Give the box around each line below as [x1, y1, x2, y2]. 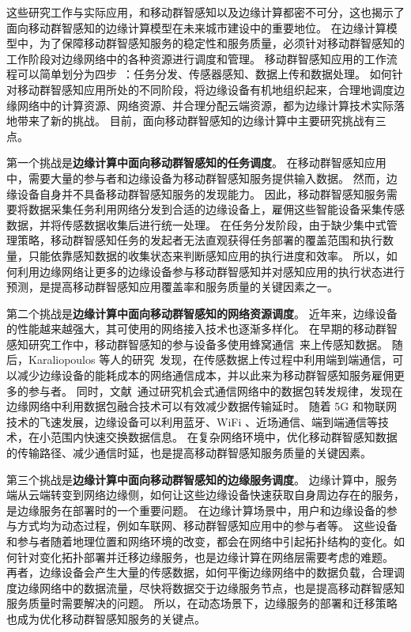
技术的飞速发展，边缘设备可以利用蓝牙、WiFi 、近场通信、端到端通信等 [6, 413, 378, 430]
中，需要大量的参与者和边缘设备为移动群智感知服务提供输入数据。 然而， [6, 169, 386, 186]
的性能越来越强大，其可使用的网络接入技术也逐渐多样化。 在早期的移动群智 [6, 320, 398, 337]
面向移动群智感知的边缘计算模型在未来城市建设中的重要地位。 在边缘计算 [6, 19, 386, 36]
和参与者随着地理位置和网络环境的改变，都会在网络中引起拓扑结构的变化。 [6, 533, 394, 549]
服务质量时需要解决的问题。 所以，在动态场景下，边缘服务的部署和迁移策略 [6, 595, 398, 611]
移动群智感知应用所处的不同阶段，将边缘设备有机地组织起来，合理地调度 [17, 81, 394, 97]
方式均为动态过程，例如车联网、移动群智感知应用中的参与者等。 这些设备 [17, 517, 398, 534]
